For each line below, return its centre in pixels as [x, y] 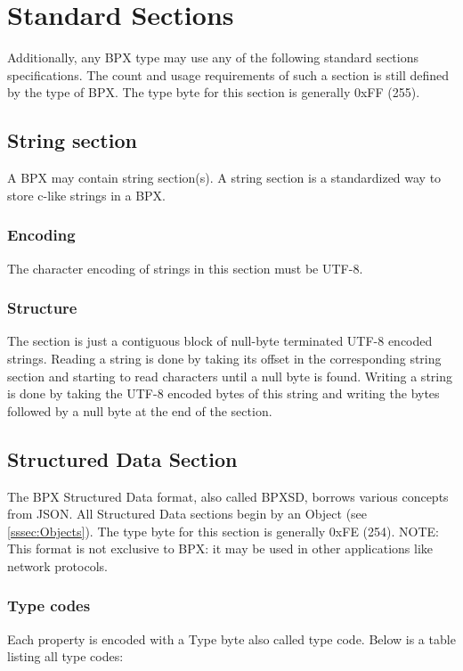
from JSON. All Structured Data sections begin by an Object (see [187, 514]
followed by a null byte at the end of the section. [140, 410]
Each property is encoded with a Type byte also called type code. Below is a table [231, 638]
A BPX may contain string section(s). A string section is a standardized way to [224, 178]
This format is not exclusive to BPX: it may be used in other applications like [220, 548]
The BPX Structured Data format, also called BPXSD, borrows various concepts [228, 496]
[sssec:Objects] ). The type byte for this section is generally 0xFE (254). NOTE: [223, 531]
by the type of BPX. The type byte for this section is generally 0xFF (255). [214, 92]
